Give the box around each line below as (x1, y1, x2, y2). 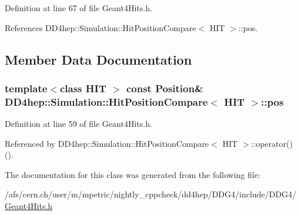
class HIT (59, 80, 106, 95)
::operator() (251, 137, 293, 149)
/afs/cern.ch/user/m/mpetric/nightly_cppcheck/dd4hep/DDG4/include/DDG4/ (5, 188, 296, 200)
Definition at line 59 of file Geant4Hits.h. (5, 117, 152, 130)
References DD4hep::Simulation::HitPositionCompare (5, 21, 196, 33)
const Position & (126, 80, 203, 95)
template (5, 80, 48, 95)
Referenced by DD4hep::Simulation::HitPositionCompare (5, 137, 209, 149)
